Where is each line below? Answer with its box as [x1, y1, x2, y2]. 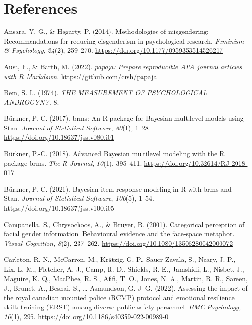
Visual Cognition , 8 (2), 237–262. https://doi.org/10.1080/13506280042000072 [4, 238, 233, 248]
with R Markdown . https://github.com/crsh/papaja [4, 71, 157, 81]
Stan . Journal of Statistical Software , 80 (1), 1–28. [4, 122, 151, 132]
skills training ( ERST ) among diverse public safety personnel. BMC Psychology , [4, 302, 241, 312]
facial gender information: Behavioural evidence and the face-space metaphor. [4, 228, 235, 239]
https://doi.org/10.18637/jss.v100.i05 [4, 203, 114, 213]
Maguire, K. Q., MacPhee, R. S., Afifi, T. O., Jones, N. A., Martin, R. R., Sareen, [4, 273, 248, 283]
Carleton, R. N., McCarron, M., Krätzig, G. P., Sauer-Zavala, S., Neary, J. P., [4, 254, 236, 264]
